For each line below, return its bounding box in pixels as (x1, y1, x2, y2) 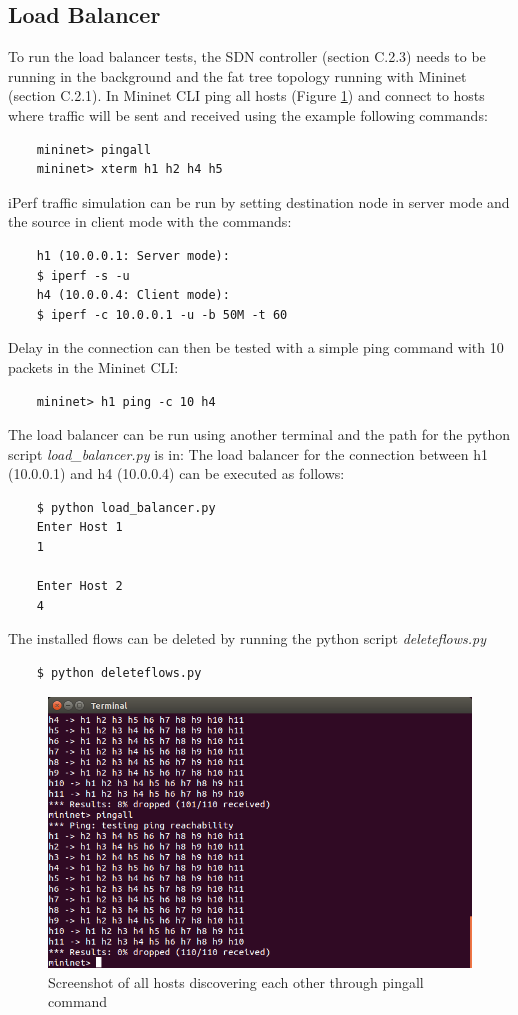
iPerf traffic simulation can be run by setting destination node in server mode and (8, 191, 510, 212)
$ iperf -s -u (36, 268, 130, 283)
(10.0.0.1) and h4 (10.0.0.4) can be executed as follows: (8, 463, 345, 484)
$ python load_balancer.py (36, 500, 216, 515)
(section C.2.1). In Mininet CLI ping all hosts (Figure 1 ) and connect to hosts (8, 85, 485, 106)
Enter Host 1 (36, 520, 123, 535)
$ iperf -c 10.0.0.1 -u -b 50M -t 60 (36, 307, 288, 322)
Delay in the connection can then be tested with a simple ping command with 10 (8, 337, 504, 358)
